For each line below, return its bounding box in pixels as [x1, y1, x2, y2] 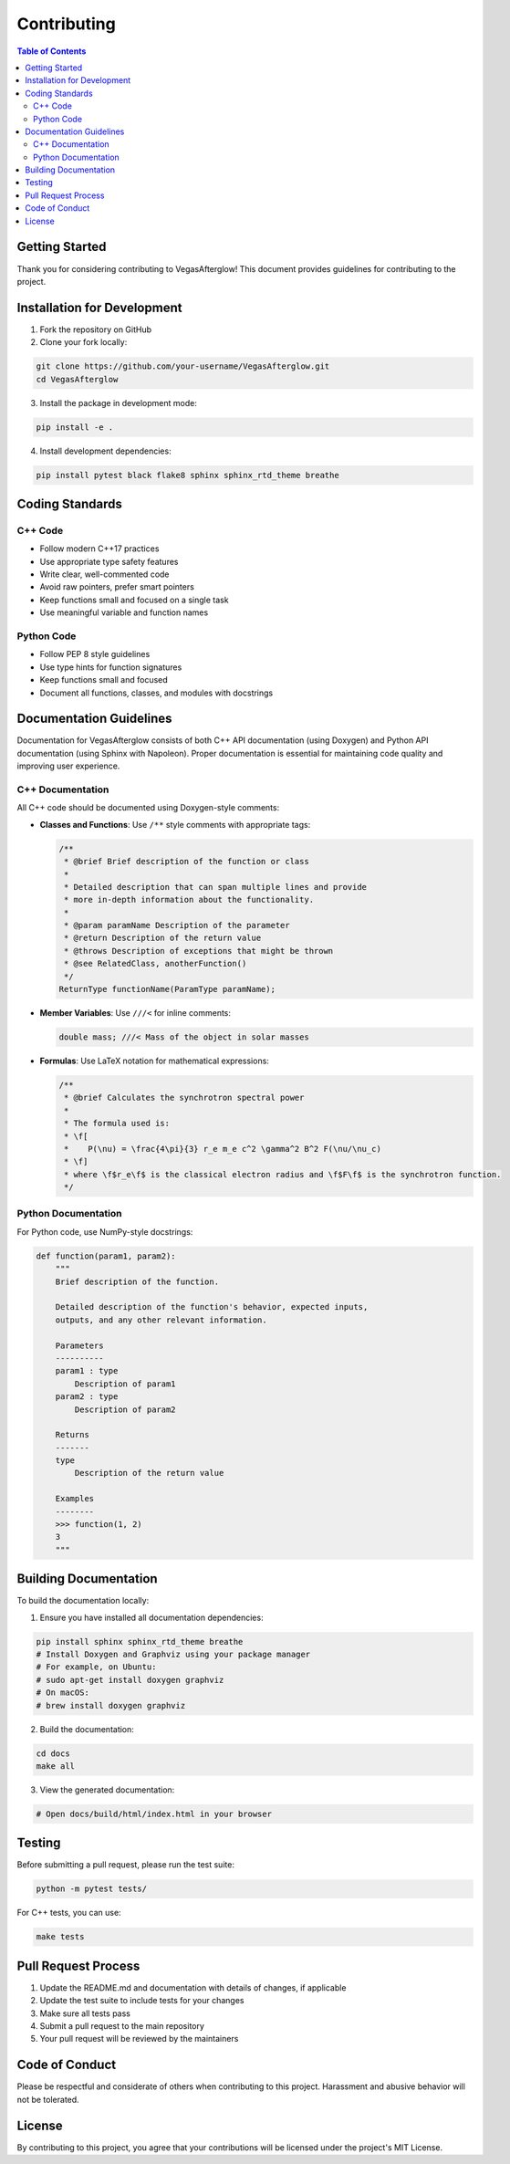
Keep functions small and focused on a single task [39, 594, 229, 605]
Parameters [55, 1340, 104, 1351]
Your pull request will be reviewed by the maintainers [39, 2033, 239, 2044]
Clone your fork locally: [39, 337, 128, 348]
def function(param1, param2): [36, 1250, 177, 1261]
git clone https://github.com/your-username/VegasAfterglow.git [36, 361, 330, 371]
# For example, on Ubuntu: [36, 1662, 157, 1672]
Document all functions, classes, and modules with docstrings [39, 687, 274, 698]
